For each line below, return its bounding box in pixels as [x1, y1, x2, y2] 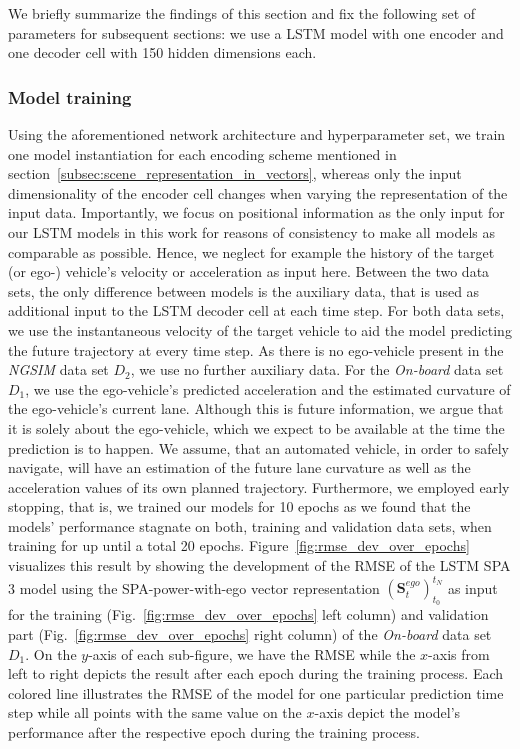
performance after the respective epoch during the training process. [8, 721, 420, 742]
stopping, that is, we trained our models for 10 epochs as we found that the [8, 496, 471, 517]
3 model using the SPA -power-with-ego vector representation [8, 577, 380, 598]
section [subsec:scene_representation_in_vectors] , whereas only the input [8, 163, 462, 184]
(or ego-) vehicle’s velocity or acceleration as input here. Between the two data [8, 261, 490, 282]
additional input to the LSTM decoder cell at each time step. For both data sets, [8, 300, 505, 321]
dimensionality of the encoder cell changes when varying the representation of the [8, 182, 508, 203]
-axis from [428, 643, 490, 664]
